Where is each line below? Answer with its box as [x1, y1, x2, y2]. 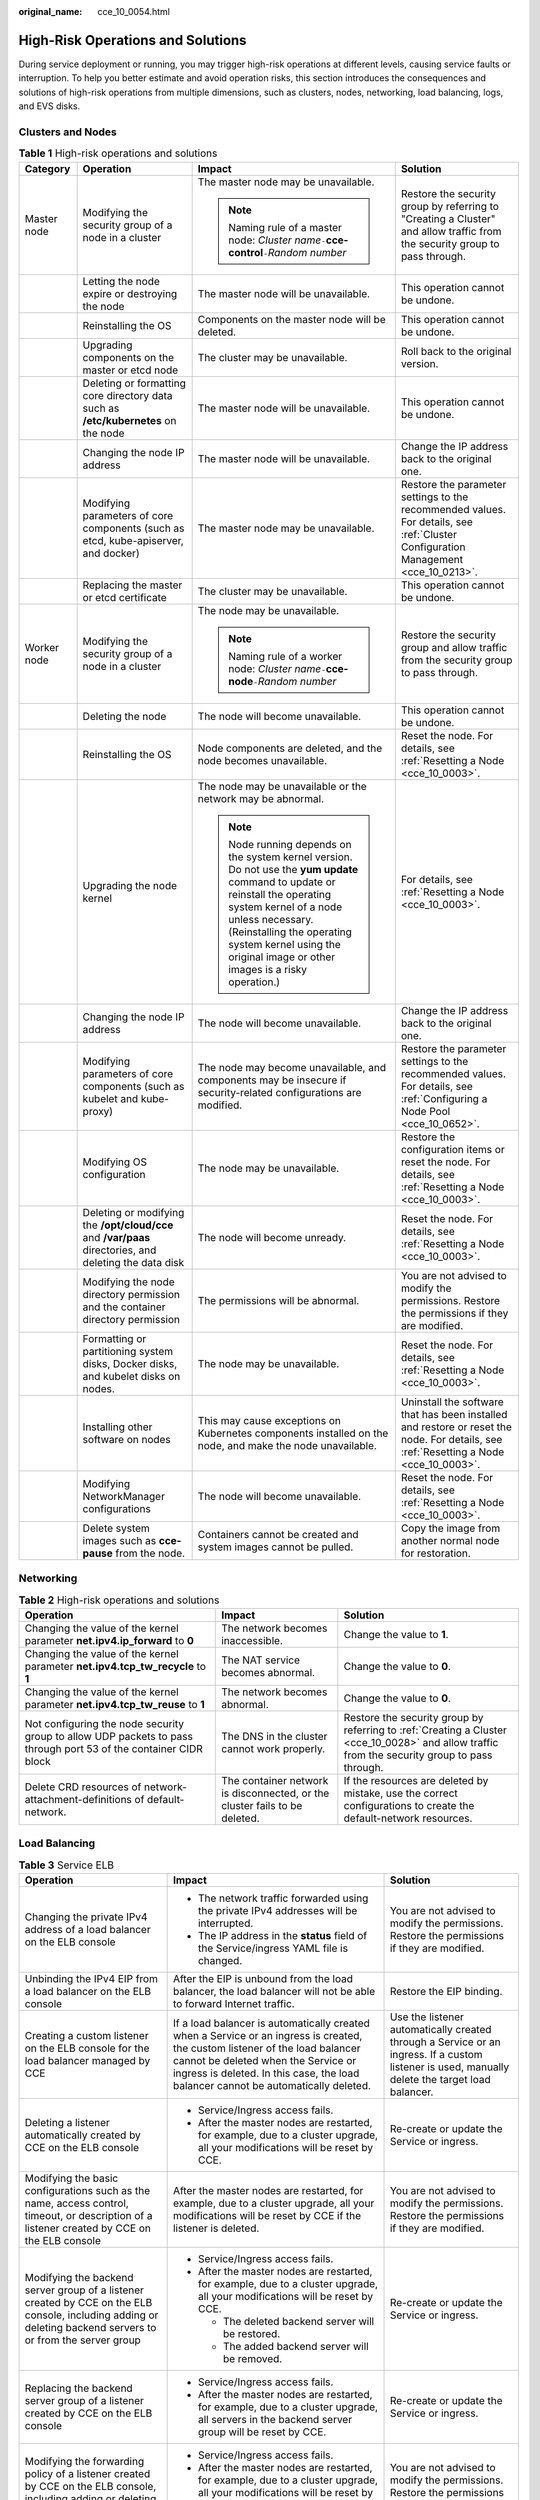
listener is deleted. [172, 2221, 260, 2235]
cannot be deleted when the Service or [172, 2053, 357, 2067]
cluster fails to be [221, 1798, 303, 1812]
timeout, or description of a [24, 2208, 153, 2222]
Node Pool [400, 1104, 451, 1118]
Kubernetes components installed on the [197, 1426, 389, 1440]
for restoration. [400, 1546, 472, 1560]
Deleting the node [82, 709, 167, 723]
